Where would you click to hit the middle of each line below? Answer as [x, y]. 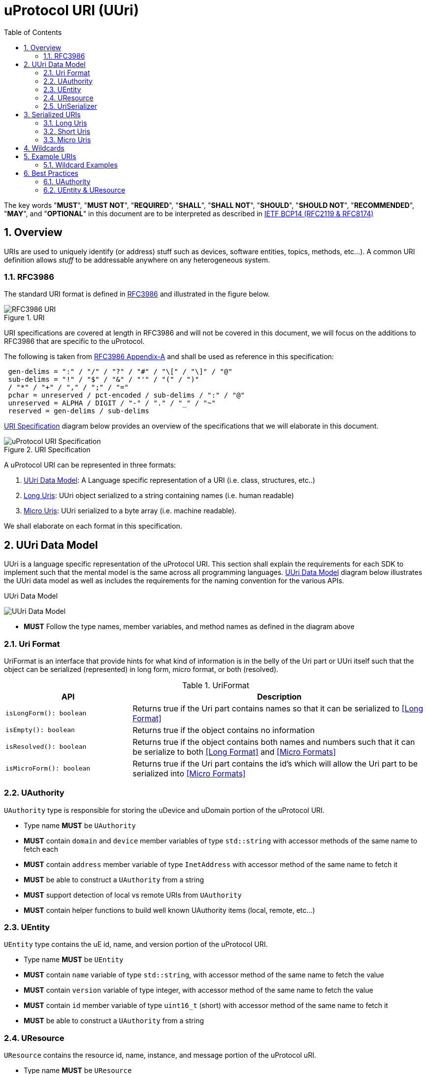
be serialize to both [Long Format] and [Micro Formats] [234, 752]
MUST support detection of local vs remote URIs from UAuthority [133, 895]
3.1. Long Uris [65, 123]
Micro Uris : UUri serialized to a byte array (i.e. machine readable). [130, 511]
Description [279, 696]
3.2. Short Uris [67, 131]
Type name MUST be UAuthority [80, 825]
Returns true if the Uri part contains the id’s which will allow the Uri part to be [275, 763]
